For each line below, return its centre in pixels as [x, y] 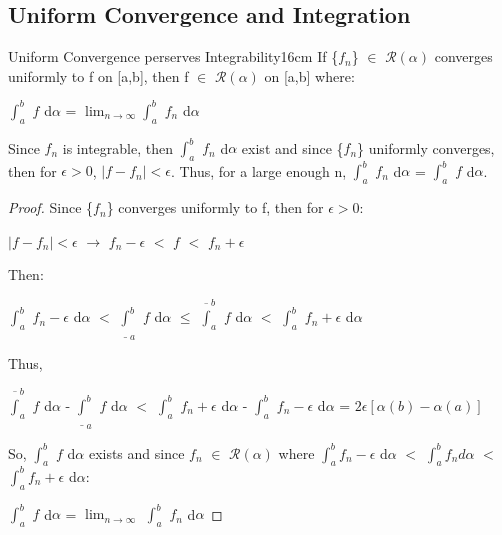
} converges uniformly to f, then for [215, 207]
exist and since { [292, 147]
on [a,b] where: [309, 75]
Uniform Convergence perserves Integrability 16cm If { [173, 56]
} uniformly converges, [426, 147]
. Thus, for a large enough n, [258, 170]
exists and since [136, 452]
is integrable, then [117, 147]
